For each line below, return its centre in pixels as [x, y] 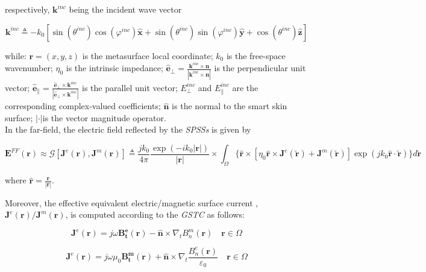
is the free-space [256, 55]
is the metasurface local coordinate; [148, 55]
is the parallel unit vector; [130, 87]
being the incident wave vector [125, 9]
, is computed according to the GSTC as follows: [155, 214]
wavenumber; [29, 68]
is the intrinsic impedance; [114, 68]
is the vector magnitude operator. [104, 117]
